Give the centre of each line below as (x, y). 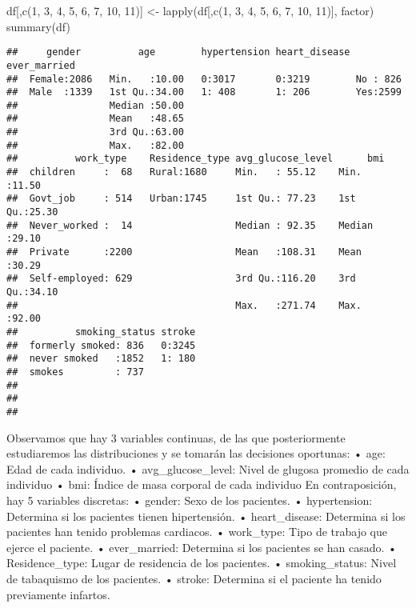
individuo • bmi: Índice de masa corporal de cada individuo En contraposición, (202, 484)
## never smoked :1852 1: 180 (101, 359)
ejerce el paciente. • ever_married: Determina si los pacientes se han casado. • (202, 547)
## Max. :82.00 (95, 145)
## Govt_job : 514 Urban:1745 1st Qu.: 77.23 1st (181, 199)
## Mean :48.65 (95, 119)
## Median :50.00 (95, 105)
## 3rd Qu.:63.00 (95, 132)
